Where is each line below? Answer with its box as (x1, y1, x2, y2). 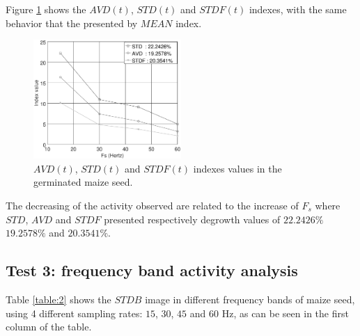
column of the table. (6, 319, 92, 334)
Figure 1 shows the (6, 2, 86, 16)
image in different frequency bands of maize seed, (145, 291, 355, 306)
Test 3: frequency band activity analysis (6, 259, 298, 281)
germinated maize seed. (33, 175, 133, 189)
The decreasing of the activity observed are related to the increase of (6, 198, 299, 212)
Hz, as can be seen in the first (221, 305, 349, 320)
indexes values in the (193, 161, 282, 175)
